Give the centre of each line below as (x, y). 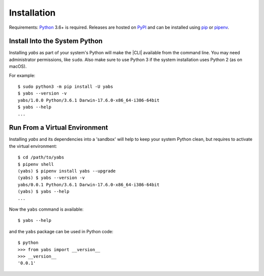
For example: (22, 75)
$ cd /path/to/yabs (41, 158)
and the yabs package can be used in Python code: (61, 231)
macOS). (18, 66)
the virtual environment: (33, 146)
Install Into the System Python (56, 41)
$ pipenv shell (36, 164)
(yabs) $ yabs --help (44, 192)
